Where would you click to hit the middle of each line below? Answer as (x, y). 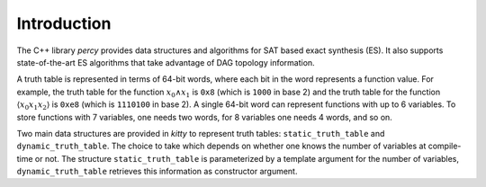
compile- (445, 146)
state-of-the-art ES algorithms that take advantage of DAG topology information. (166, 62)
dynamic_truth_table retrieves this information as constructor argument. (157, 172)
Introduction (64, 23)
